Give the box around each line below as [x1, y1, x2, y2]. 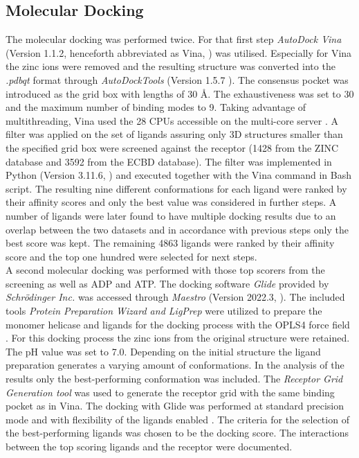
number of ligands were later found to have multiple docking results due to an [6, 208, 336, 222]
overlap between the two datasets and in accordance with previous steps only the [6, 222, 349, 236]
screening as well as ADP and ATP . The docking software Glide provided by [6, 276, 329, 290]
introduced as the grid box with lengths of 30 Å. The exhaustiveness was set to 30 [6, 86, 354, 100]
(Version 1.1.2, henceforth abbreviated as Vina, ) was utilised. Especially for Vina [6, 45, 352, 60]
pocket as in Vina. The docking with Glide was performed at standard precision [6, 398, 344, 413]
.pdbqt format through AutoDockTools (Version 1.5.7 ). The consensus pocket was [6, 72, 349, 87]
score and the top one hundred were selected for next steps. [6, 249, 257, 263]
